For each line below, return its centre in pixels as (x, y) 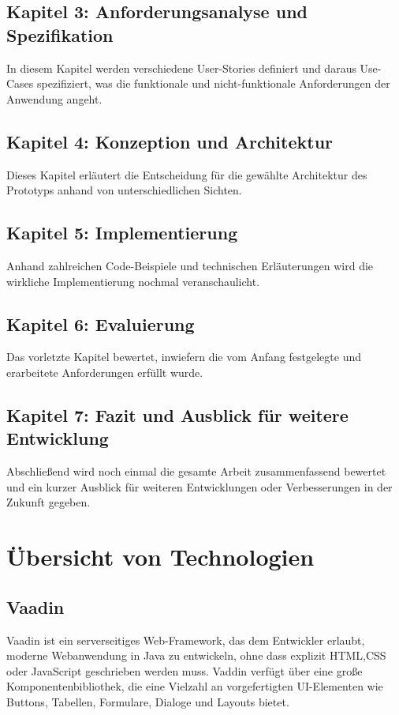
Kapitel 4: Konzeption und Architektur (170, 141)
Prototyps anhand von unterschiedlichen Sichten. (124, 190)
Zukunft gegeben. (48, 502)
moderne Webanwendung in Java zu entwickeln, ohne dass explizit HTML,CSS (196, 655)
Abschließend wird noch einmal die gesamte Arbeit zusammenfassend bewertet (196, 471)
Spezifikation (60, 34)
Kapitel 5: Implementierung (122, 233)
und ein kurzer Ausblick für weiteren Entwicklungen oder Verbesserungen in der (199, 486)
